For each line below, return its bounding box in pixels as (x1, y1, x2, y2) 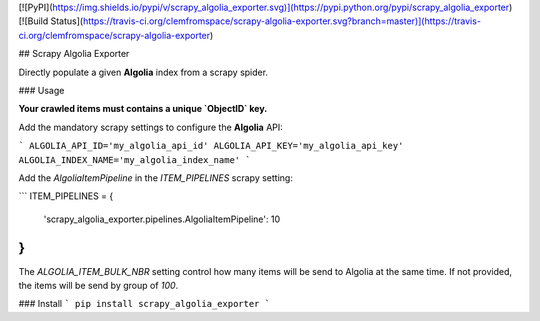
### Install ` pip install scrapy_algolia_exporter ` (18, 298, 270, 310)
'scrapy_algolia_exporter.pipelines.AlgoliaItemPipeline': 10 (43, 213, 281, 225)
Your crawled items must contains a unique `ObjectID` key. (18, 103, 268, 115)
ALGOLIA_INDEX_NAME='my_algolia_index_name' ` (18, 154, 251, 165)
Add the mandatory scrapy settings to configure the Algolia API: (18, 121, 284, 133)
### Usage (18, 84, 65, 96)
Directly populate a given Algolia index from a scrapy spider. (18, 66, 269, 78)
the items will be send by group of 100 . (18, 279, 179, 291)
